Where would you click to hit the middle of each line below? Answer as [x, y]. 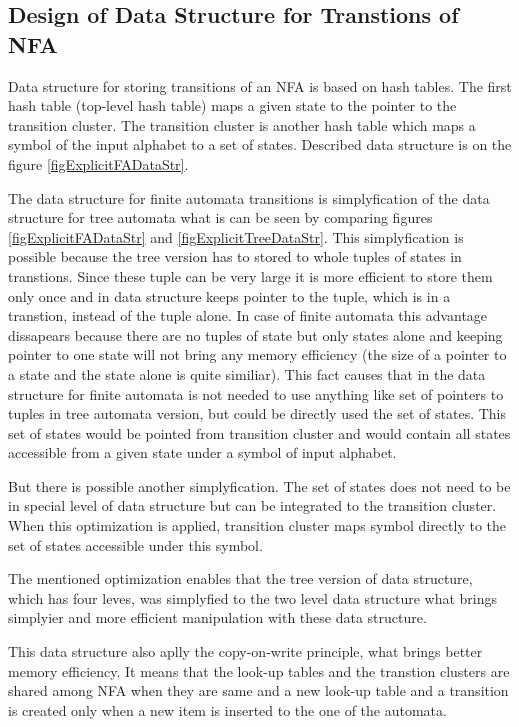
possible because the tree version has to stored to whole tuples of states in [235, 256]
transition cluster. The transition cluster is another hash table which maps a [242, 124]
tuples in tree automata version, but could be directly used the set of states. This [257, 413]
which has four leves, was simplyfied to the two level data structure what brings [253, 597]
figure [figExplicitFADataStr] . [98, 163]
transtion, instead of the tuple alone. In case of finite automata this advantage [248, 315]
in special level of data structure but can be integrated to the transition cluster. [252, 505]
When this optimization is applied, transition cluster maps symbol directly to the [257, 525]
